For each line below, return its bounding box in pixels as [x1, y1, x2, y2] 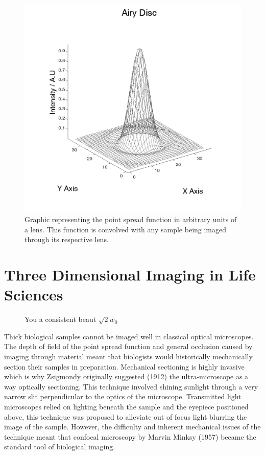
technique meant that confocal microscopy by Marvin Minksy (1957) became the [4, 431, 256, 442]
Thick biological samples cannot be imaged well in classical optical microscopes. [4, 331, 254, 341]
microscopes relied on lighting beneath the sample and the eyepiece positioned [4, 401, 249, 412]
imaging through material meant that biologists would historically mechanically [4, 351, 253, 362]
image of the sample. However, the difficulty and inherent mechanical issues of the [4, 421, 261, 432]
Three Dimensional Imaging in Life [4, 264, 256, 285]
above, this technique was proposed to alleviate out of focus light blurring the [4, 411, 247, 422]
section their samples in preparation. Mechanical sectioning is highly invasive [4, 361, 245, 372]
